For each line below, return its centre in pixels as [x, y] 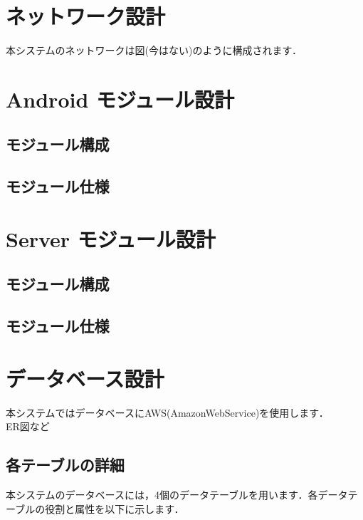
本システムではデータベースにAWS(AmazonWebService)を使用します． [167, 412]
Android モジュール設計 [120, 99]
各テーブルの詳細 [65, 465]
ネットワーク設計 [86, 16]
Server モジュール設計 [111, 238]
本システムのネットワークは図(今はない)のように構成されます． [154, 50]
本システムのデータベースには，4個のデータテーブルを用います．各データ [177, 495]
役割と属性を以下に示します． [115, 508]
